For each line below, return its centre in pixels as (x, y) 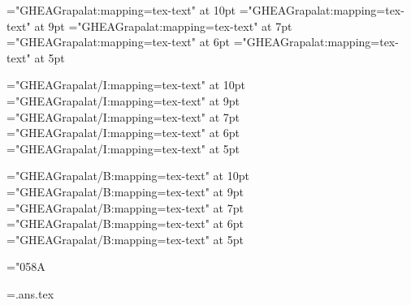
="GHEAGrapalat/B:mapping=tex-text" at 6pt (125, 223)
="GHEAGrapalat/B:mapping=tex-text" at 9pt (125, 191)
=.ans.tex (30, 293)
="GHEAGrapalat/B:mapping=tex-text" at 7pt (125, 207)
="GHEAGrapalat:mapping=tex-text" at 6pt (119, 42)
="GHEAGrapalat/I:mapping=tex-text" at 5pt (123, 148)
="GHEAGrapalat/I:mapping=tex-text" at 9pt (123, 100)
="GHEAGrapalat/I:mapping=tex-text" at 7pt (123, 116)
